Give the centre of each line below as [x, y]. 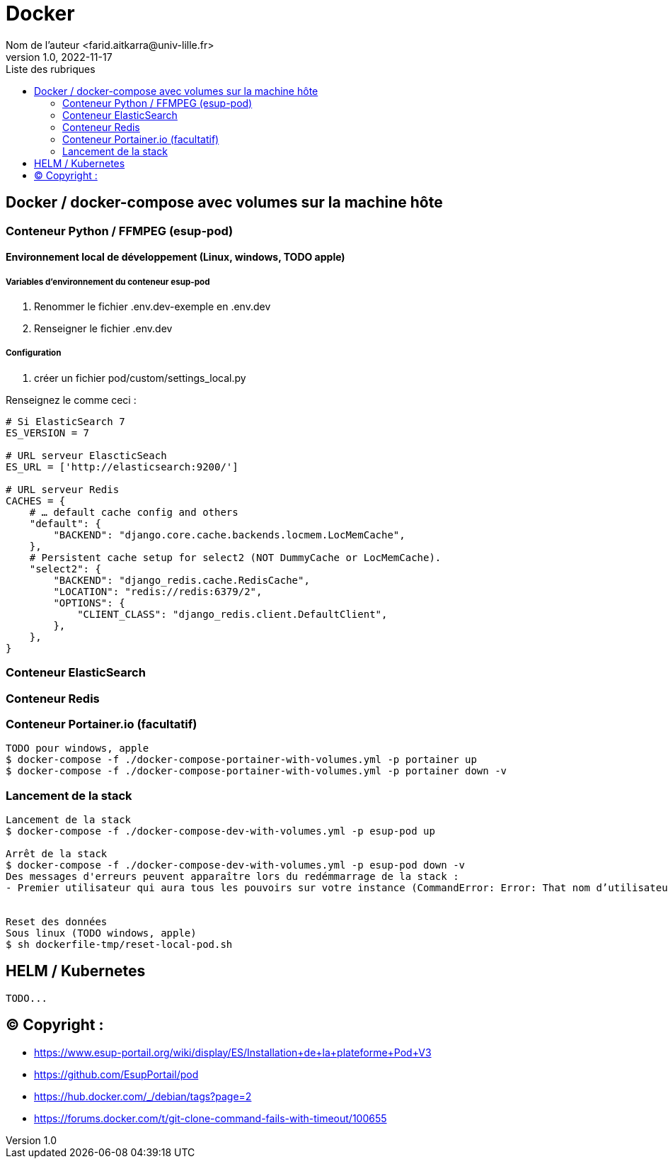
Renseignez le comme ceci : [71, 400]
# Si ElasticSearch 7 [65, 421]
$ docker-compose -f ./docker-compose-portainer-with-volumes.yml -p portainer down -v [257, 771]
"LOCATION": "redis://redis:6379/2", [158, 591]
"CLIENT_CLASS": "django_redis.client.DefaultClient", [232, 614]
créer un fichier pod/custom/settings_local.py [140, 378]
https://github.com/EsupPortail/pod [116, 1074]
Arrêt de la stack [57, 854]
